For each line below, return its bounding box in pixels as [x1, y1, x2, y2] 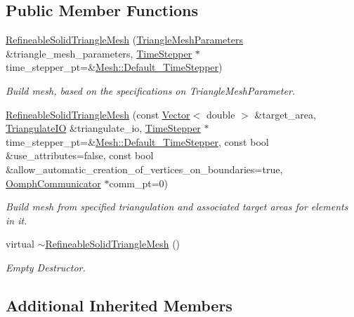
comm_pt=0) [109, 175, 169, 190]
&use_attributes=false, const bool [6, 148, 154, 163]
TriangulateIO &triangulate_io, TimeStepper [6, 121, 201, 135]
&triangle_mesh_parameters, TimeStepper [6, 46, 192, 60]
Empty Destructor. [6, 259, 86, 274]
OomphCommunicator [6, 175, 101, 190]
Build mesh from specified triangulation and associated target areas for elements [6, 199, 348, 214]
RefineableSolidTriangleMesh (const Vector [6, 107, 190, 121]
